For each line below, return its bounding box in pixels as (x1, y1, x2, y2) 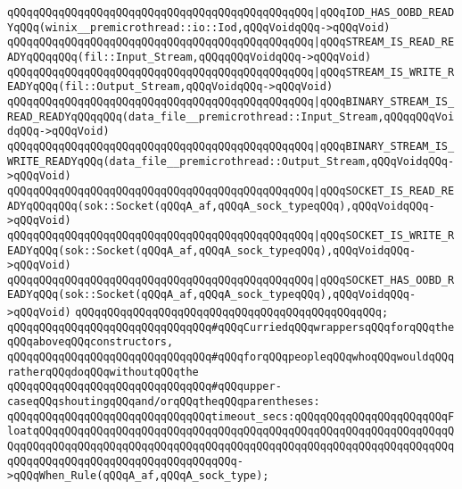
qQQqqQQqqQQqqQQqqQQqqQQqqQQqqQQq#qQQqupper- (7, 380, 282, 394)
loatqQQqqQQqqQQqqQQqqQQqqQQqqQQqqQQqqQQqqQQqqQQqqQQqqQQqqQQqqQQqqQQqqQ (7, 425, 455, 438)
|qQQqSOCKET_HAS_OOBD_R (313, 273, 455, 286)
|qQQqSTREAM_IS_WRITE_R (313, 65, 455, 79)
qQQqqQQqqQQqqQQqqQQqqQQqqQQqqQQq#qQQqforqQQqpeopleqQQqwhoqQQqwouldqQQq (7, 351, 455, 364)
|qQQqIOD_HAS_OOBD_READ (313, 6, 455, 19)
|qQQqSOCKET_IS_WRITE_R (313, 228, 455, 242)
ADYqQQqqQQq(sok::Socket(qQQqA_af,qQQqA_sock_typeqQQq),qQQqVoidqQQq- (7, 199, 435, 212)
